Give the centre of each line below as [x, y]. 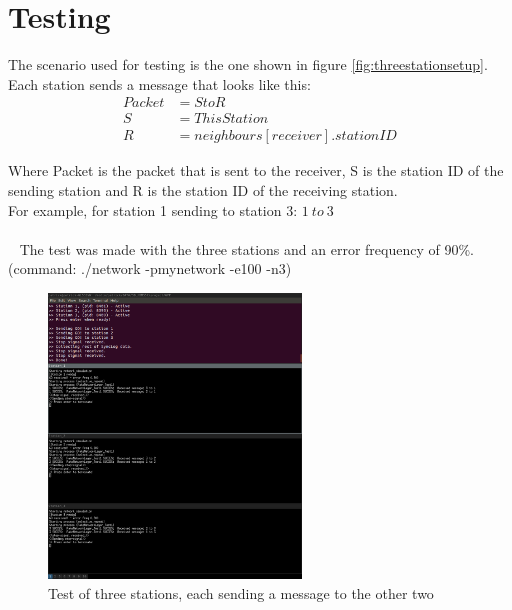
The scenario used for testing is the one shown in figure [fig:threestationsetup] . [248, 64]
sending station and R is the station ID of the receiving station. [203, 190]
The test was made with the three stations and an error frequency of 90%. [246, 248]
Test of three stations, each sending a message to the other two [241, 592]
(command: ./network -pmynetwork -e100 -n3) [150, 268]
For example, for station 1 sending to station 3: [153, 209]
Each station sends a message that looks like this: [159, 83]
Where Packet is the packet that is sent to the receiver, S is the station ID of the [256, 170]
